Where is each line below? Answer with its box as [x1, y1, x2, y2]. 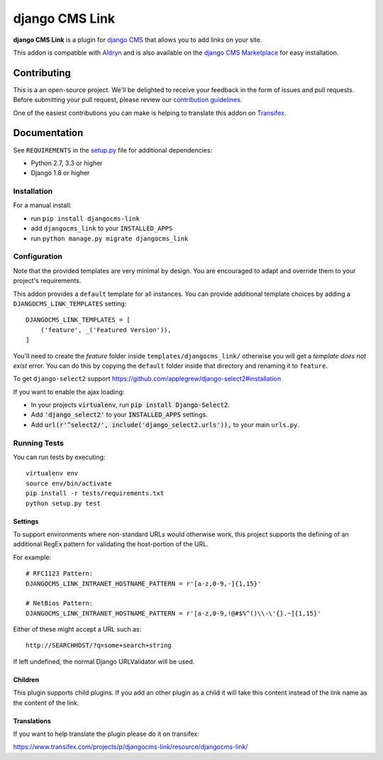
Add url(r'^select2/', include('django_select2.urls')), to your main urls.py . [30, 420, 300, 429]
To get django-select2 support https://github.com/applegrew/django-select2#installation [13, 375, 282, 383]
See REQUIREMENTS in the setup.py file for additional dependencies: [13, 145, 213, 154]
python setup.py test [26, 499, 101, 507]
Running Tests [13, 438, 64, 448]
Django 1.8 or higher [30, 169, 90, 177]
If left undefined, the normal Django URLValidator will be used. [13, 657, 195, 666]
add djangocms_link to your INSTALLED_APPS [30, 224, 173, 233]
